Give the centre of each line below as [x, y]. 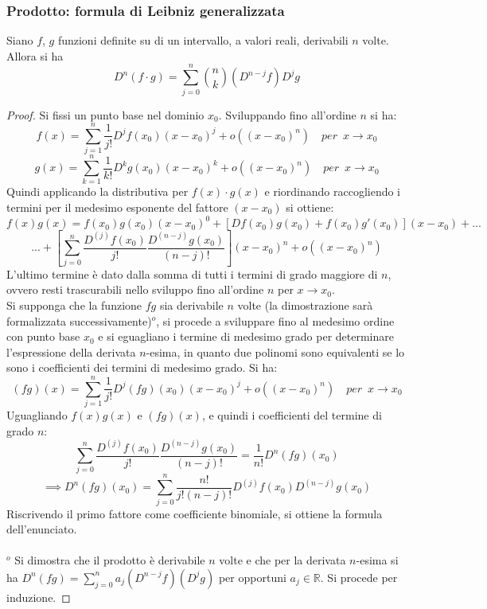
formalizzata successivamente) [79, 320]
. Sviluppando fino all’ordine [287, 114]
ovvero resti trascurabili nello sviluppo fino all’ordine [135, 289]
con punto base [43, 336]
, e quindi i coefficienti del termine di [292, 415]
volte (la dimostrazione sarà [305, 304]
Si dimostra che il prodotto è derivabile [110, 560]
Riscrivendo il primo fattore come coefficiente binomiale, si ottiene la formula [195, 513]
